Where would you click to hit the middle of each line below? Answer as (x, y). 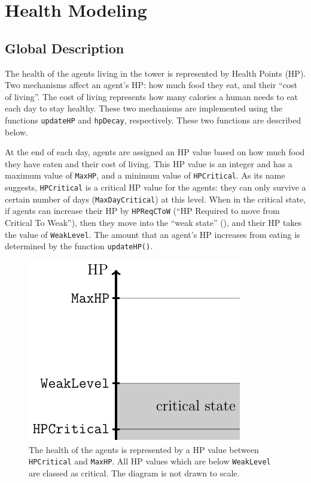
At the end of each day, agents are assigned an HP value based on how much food (155, 152)
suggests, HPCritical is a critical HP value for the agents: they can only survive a (155, 187)
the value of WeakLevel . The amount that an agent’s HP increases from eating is (153, 234)
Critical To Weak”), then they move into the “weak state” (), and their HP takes (153, 223)
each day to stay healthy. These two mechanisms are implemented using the (144, 108)
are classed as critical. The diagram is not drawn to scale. (134, 473)
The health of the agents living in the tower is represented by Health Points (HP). (155, 73)
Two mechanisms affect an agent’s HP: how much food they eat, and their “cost (151, 85)
